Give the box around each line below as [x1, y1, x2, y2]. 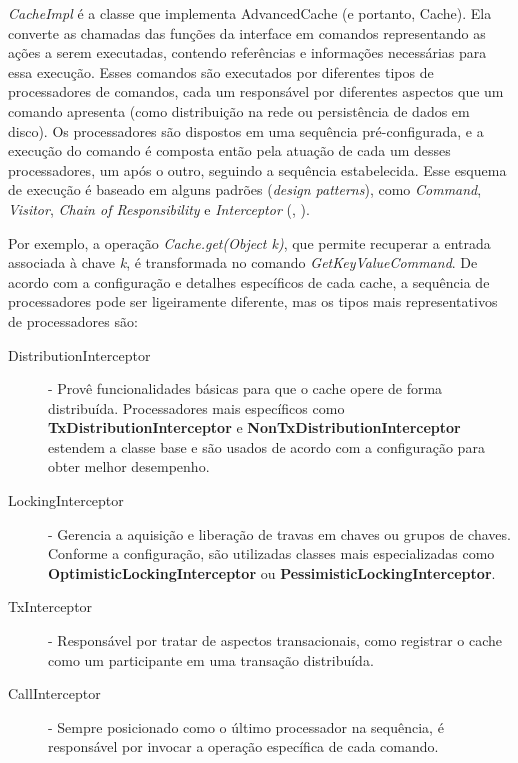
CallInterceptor [8, 683, 101, 704]
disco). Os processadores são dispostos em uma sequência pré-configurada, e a [8, 120, 484, 141]
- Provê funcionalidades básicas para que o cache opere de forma [48, 378, 443, 399]
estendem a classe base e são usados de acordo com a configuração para [48, 436, 485, 457]
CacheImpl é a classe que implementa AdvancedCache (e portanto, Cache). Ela [8, 3, 492, 23]
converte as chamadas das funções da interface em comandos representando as [8, 22, 486, 43]
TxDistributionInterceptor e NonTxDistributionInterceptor [48, 417, 461, 438]
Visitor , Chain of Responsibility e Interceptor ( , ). [8, 198, 310, 219]
